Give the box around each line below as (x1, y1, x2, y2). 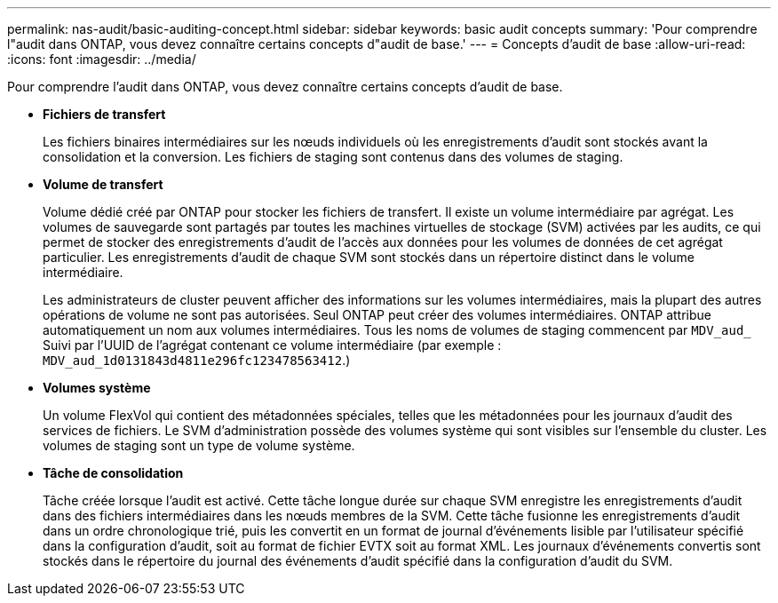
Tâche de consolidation (43, 465, 184, 480)
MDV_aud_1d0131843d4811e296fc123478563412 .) (43, 353, 351, 368)
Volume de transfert (43, 177, 163, 192)
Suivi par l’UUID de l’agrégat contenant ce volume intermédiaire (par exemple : (43, 337, 502, 353)
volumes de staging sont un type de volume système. (43, 438, 355, 453)
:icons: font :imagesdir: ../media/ (7, 52, 196, 67)
